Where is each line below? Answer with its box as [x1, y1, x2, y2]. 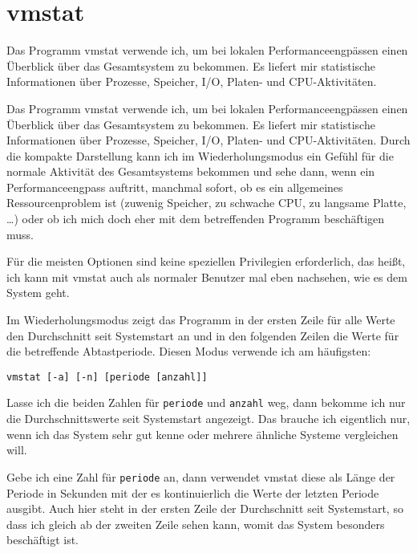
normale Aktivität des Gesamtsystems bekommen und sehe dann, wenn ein [6, 163, 375, 180]
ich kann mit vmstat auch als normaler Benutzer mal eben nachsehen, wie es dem [6, 268, 407, 285]
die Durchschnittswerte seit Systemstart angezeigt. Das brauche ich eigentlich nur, [6, 410, 411, 427]
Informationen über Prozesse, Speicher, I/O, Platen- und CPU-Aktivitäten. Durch [6, 132, 411, 148]
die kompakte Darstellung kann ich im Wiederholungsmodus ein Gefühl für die [6, 147, 394, 164]
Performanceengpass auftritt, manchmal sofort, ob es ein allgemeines [6, 178, 343, 195]
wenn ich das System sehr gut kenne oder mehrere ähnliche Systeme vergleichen [6, 425, 399, 442]
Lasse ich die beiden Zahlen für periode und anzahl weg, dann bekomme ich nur [6, 394, 406, 411]
